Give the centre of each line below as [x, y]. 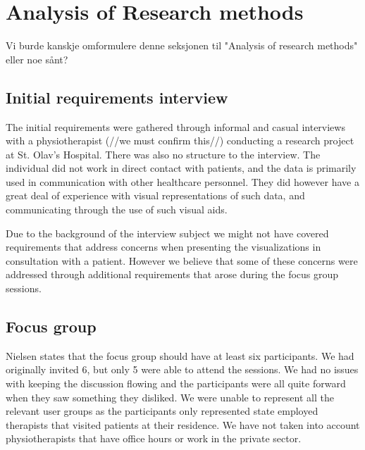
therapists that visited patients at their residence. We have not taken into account [183, 424]
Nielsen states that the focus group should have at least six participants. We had [180, 355]
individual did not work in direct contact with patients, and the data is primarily [181, 168]
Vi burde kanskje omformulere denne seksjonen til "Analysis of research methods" [182, 45]
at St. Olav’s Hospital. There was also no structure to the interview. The [163, 154]
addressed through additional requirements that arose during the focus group [172, 274]
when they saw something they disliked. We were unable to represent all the [170, 397]
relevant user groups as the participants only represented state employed [162, 411]
